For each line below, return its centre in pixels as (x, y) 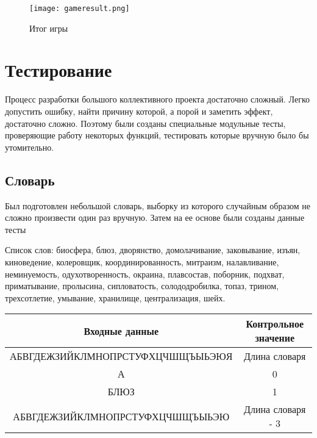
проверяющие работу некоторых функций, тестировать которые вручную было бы (157, 135)
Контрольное (275, 324)
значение (275, 338)
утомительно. (30, 147)
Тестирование (59, 70)
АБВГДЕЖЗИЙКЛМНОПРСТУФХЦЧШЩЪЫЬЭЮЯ (121, 356)
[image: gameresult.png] (80, 9)
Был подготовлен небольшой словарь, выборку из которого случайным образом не (158, 205)
